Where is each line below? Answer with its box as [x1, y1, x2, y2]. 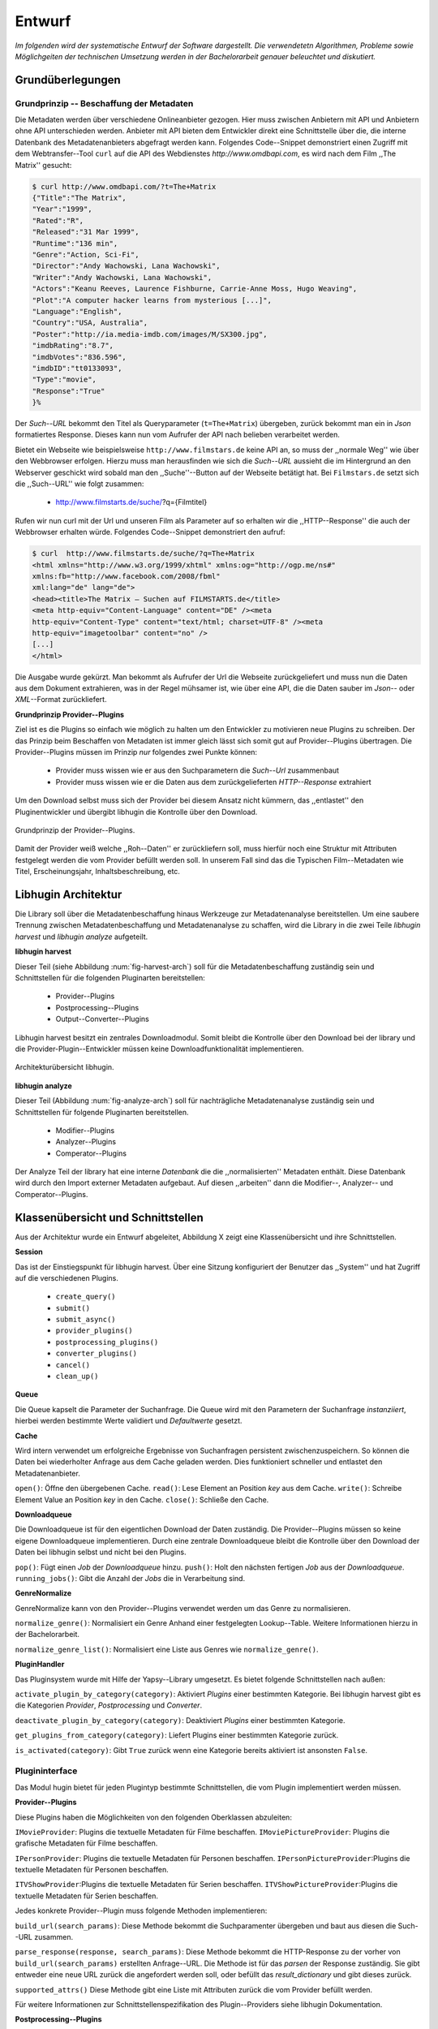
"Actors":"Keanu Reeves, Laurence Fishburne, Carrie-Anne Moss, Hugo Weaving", [32, 284, 358, 294]
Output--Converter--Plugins [55, 1014, 149, 1024]
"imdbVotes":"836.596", [32, 352, 127, 361]
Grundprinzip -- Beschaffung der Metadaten [15, 97, 194, 109]
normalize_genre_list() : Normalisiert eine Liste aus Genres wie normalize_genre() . [15, 1644, 320, 1654]
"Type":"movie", [32, 375, 97, 385]
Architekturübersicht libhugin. [15, 1062, 114, 1072]
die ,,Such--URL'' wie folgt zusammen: [15, 479, 144, 489]
